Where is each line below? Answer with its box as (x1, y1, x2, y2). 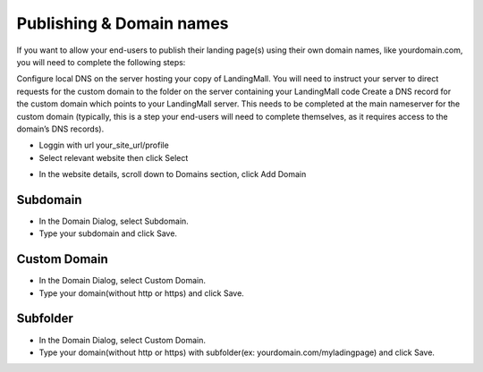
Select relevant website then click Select (38, 152, 189, 163)
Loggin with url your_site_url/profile (38, 139, 169, 151)
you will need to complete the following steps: (16, 56, 186, 67)
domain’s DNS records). (16, 123, 105, 134)
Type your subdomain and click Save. (38, 228, 178, 239)
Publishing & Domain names (16, 13, 229, 33)
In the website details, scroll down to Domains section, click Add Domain (38, 169, 307, 180)
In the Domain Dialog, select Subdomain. (38, 216, 190, 226)
